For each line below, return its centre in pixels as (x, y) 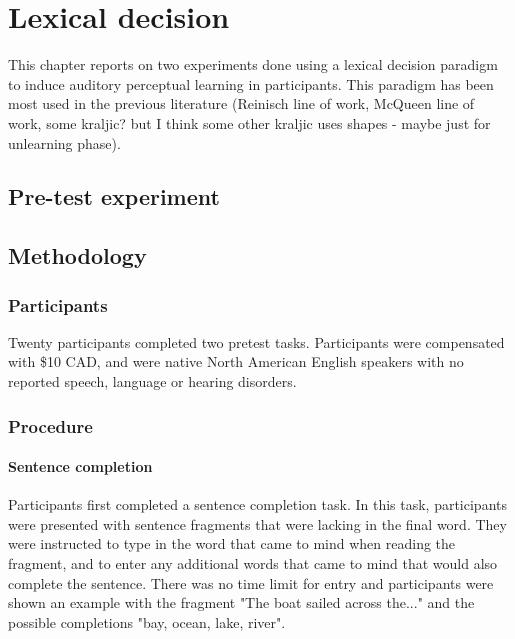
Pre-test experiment (114, 196)
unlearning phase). (64, 142)
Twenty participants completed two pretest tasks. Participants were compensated (256, 341)
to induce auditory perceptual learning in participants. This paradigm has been (251, 83)
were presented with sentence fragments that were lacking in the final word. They (257, 523)
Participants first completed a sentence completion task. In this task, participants (257, 504)
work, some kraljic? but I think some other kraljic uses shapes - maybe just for (249, 122)
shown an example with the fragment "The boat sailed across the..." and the (241, 602)
